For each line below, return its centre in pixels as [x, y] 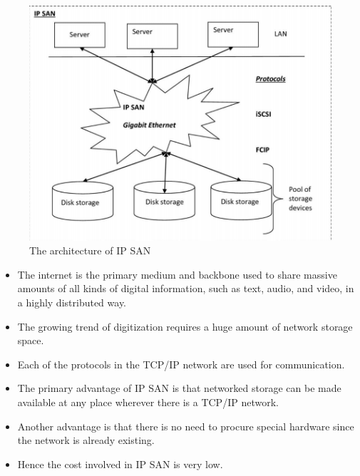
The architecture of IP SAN [90, 250]
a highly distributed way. [72, 302]
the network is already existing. [86, 440]
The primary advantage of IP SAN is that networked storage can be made [179, 388]
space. [31, 340]
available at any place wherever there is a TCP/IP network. [148, 402]
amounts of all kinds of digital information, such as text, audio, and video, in [186, 288]
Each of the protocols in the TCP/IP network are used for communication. [181, 364]
